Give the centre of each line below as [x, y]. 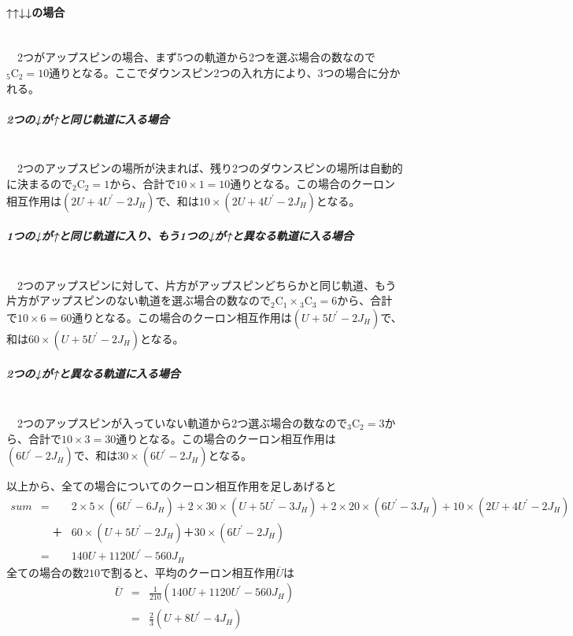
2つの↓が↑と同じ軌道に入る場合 [88, 118]
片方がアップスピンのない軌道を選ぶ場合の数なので [139, 300]
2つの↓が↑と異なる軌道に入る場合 [93, 373]
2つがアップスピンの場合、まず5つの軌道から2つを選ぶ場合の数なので [196, 57]
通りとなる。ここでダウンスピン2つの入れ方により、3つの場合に [214, 72]
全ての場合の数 [45, 572]
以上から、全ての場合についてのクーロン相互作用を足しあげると [172, 486]
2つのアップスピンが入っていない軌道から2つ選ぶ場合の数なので [182, 423]
